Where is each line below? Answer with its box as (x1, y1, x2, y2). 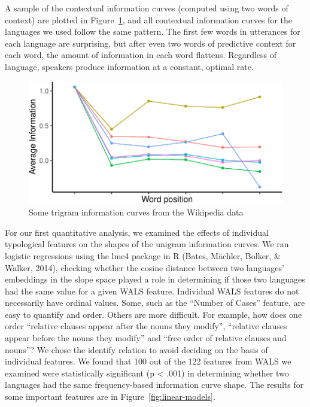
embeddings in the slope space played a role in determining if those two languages (5, 273, 305, 285)
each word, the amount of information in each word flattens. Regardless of (5, 48, 277, 61)
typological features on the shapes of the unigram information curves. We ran (5, 238, 289, 250)
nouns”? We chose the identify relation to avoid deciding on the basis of (5, 343, 268, 356)
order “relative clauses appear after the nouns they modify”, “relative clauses (5, 320, 287, 332)
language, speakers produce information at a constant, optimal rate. (5, 60, 254, 72)
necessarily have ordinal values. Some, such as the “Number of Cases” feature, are (5, 296, 305, 309)
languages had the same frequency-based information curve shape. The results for (5, 378, 304, 391)
